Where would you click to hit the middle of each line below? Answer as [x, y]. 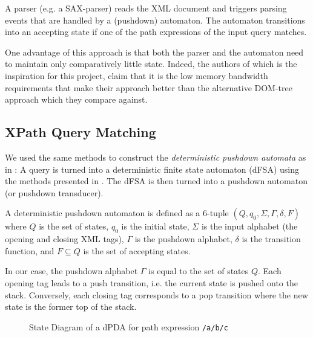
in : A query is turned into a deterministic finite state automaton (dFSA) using [152, 169]
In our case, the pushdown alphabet [71, 271]
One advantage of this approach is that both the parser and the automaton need [154, 52]
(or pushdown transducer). [54, 192]
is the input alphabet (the [249, 226]
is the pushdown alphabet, [183, 239]
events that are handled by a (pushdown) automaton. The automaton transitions [155, 20]
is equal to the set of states [199, 271]
